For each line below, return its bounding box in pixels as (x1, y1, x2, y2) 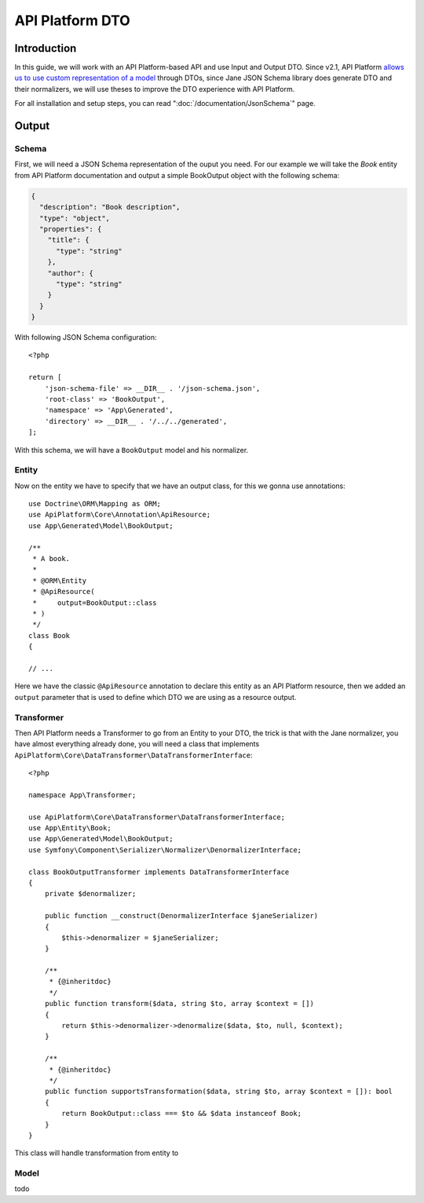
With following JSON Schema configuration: (14, 333, 157, 342)
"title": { (47, 235, 90, 245)
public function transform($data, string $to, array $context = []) (44, 999, 314, 1008)
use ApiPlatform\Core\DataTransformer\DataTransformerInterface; (28, 812, 286, 822)
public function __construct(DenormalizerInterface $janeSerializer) (44, 911, 319, 920)
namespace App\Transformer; (28, 790, 137, 800)
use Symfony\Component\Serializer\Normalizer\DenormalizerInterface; (28, 845, 302, 855)
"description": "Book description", (39, 202, 181, 212)
